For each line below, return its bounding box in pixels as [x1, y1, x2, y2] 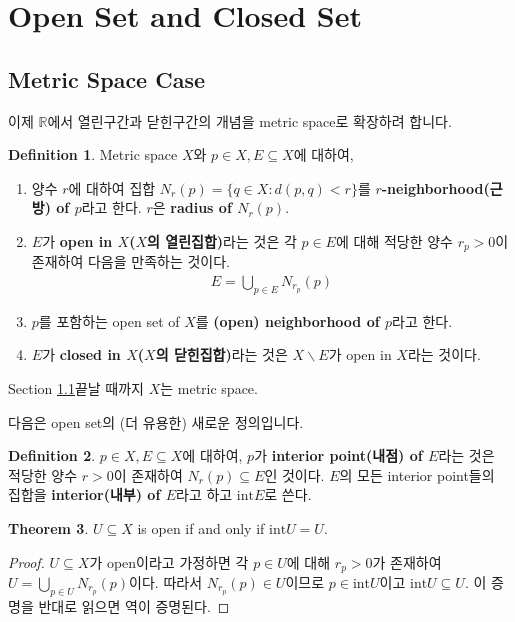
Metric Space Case [8, 63, 206, 94]
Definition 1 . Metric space [8, 144, 178, 165]
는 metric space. [160, 378, 258, 399]
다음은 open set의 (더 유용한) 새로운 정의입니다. [8, 411, 304, 432]
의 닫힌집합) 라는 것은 [155, 344, 288, 365]
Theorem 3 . [8, 517, 89, 538]
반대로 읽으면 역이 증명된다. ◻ [38, 595, 230, 616]
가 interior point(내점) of [254, 445, 423, 466]
